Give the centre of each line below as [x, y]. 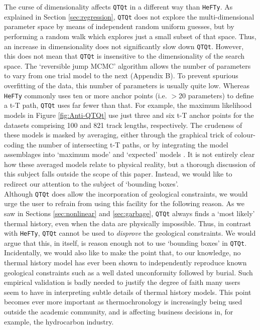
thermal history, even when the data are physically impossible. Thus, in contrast [128, 223]
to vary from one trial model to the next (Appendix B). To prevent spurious [121, 75]
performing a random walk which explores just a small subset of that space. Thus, [130, 36]
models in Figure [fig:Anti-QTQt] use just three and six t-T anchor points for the [129, 115]
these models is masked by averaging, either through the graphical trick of [118, 135]
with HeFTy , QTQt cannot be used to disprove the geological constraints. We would [130, 233]
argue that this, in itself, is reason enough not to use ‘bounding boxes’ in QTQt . [125, 242]
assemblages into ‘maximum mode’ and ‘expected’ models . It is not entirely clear [129, 154]
